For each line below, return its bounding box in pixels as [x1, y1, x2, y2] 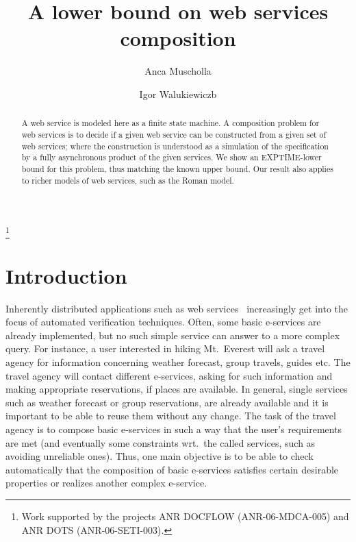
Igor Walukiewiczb [139, 86, 217, 101]
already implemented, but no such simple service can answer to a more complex [5, 328, 340, 342]
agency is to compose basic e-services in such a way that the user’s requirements [5, 422, 342, 436]
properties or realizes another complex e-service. [5, 476, 207, 490]
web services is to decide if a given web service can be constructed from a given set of [21, 128, 327, 140]
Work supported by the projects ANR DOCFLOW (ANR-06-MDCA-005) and [21, 509, 349, 523]
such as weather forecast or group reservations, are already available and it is [5, 395, 329, 409]
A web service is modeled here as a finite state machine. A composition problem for [21, 117, 320, 129]
